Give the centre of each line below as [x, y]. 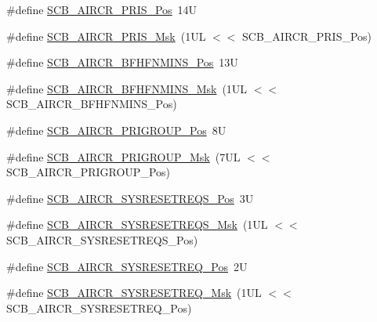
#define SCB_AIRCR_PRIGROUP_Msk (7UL [123, 156]
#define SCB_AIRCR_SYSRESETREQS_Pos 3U [130, 198]
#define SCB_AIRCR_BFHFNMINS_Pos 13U [122, 62]
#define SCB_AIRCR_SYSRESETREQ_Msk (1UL [134, 293]
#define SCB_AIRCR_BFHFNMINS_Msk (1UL [127, 88]
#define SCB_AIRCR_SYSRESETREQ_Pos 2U [127, 266]
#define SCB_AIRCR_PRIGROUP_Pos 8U [116, 130]
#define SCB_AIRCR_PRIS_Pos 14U [102, 9]
